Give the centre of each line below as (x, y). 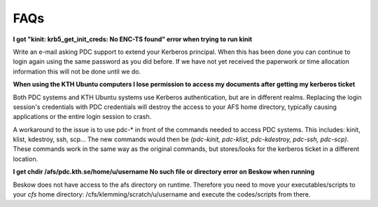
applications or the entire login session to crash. (82, 117)
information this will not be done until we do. (77, 71)
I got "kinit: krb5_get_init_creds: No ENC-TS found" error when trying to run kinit (133, 39)
